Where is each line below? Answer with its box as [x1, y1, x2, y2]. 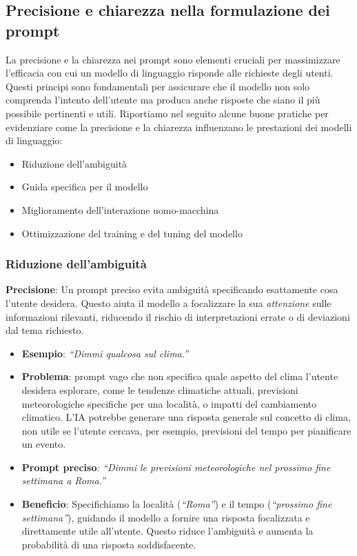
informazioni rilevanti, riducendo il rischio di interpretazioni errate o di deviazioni [6, 309, 350, 324]
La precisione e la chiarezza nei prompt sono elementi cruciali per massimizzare [6, 52, 340, 66]
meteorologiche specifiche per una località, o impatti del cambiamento [21, 396, 317, 410]
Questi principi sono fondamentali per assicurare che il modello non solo [6, 79, 310, 93]
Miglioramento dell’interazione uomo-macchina [21, 202, 219, 217]
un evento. [21, 437, 66, 451]
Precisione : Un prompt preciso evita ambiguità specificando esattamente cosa [6, 282, 338, 297]
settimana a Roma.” [21, 473, 105, 488]
